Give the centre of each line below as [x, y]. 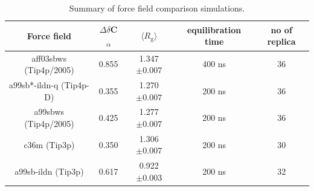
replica [281, 41]
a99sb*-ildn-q [34, 85]
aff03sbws [49, 58]
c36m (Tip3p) [49, 144]
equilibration [214, 29]
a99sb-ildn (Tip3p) [49, 171]
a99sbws [49, 112]
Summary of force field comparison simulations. [157, 8]
